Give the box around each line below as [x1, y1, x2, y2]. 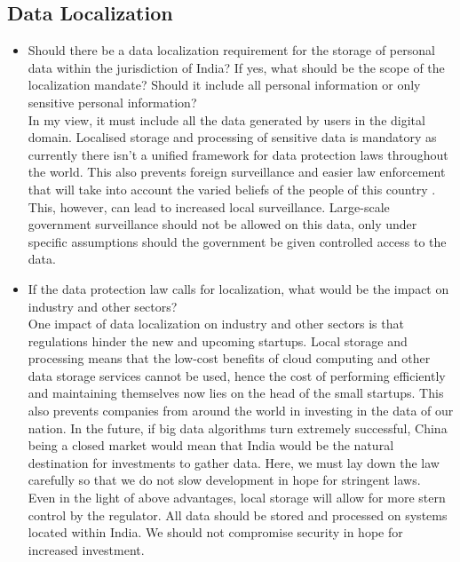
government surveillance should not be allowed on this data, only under [28, 215, 417, 234]
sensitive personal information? [28, 92, 197, 111]
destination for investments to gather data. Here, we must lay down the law [28, 453, 440, 471]
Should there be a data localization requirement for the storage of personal [28, 41, 435, 59]
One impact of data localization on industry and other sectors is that [28, 314, 404, 333]
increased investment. [28, 540, 145, 558]
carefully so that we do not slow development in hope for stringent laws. [28, 471, 421, 489]
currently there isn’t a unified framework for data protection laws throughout [28, 145, 448, 163]
